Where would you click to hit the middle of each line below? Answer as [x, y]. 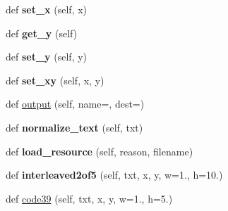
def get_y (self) [42, 33]
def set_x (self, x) [47, 9]
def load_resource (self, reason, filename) [100, 151]
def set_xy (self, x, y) [55, 80]
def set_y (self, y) [47, 57]
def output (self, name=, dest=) [75, 104]
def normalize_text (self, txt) [74, 127]
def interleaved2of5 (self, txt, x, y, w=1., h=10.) [114, 175]
